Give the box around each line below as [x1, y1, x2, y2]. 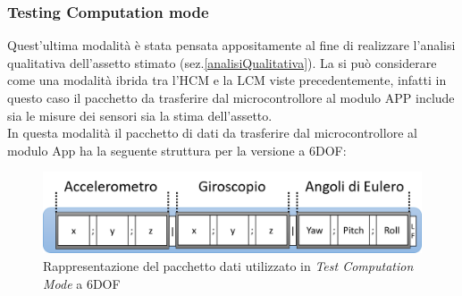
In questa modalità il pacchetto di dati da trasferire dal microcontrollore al [7, 123, 417, 142]
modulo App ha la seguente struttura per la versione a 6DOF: [7, 140, 347, 159]
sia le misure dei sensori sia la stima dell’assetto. [7, 106, 273, 124]
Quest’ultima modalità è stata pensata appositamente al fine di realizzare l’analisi [7, 36, 456, 55]
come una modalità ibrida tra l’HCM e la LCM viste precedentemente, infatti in [7, 71, 447, 89]
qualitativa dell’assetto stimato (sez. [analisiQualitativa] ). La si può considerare [7, 53, 437, 72]
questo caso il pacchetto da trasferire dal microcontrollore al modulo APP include [7, 89, 455, 106]
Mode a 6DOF [43, 274, 121, 292]
